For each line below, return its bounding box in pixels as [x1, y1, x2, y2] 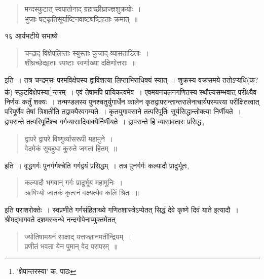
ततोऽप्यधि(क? [222, 74, 258, 85]
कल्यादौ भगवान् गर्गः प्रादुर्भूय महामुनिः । [24, 177, 123, 188]
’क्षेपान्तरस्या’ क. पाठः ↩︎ [16, 265, 77, 276]
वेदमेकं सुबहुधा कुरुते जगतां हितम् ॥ [24, 143, 117, 154]
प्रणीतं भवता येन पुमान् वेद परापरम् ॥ [24, 241, 118, 252]
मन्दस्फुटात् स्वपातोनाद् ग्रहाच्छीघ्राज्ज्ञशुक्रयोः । [24, 4, 141, 14]
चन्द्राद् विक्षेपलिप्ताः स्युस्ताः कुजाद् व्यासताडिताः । [24, 47, 149, 58]
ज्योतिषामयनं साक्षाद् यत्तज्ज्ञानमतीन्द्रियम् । [24, 231, 132, 241]
